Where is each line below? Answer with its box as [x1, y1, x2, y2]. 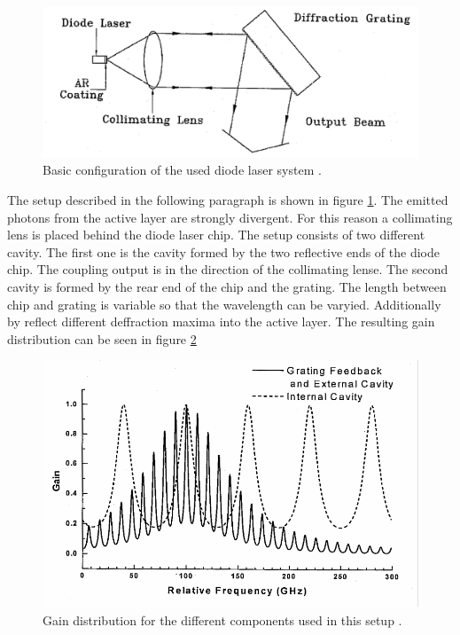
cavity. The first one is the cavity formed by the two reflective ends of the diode [7, 242, 440, 261]
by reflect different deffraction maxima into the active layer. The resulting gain [7, 312, 435, 331]
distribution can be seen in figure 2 [7, 329, 197, 348]
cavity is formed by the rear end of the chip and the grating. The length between [7, 277, 447, 295]
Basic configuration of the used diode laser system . [43, 161, 322, 179]
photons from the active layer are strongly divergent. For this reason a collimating [7, 208, 453, 226]
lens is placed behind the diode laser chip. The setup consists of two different [7, 225, 425, 244]
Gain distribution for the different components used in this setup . [43, 610, 402, 629]
